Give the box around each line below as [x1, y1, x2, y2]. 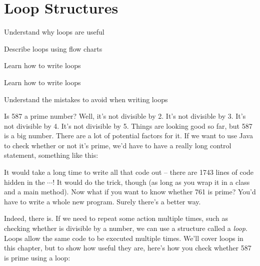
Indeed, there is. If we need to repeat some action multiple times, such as [4, 213, 228, 223]
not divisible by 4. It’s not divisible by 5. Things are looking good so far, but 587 [4, 120, 252, 131]
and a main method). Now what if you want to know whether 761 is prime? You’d [4, 186, 256, 197]
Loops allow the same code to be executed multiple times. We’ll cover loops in [4, 232, 243, 243]
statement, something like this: [4, 150, 98, 160]
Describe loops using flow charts [4, 43, 102, 54]
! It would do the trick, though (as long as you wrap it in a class [52, 176, 250, 187]
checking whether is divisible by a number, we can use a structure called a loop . [4, 223, 247, 233]
